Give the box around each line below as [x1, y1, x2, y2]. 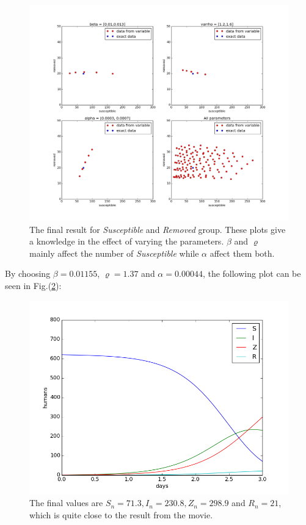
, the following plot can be [202, 267, 301, 280]
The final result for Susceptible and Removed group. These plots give [29, 223, 286, 235]
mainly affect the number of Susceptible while [29, 246, 199, 259]
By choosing [5, 267, 51, 280]
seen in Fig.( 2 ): [5, 279, 62, 291]
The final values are [29, 496, 103, 509]
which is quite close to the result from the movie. [29, 508, 213, 521]
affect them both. [209, 246, 275, 259]
